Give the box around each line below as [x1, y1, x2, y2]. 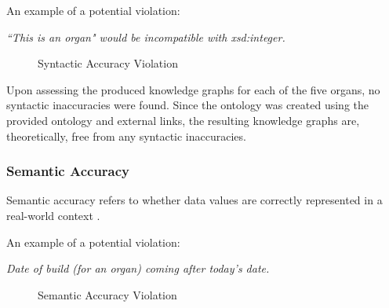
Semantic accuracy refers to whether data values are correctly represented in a [6, 192, 383, 208]
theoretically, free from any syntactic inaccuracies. [6, 127, 246, 144]
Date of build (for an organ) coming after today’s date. [6, 260, 270, 277]
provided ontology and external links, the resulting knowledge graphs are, [6, 112, 360, 128]
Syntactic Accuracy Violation [38, 55, 178, 71]
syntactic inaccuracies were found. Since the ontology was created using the [6, 97, 369, 113]
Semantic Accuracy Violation [38, 286, 177, 302]
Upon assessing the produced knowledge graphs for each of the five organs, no [6, 81, 380, 97]
